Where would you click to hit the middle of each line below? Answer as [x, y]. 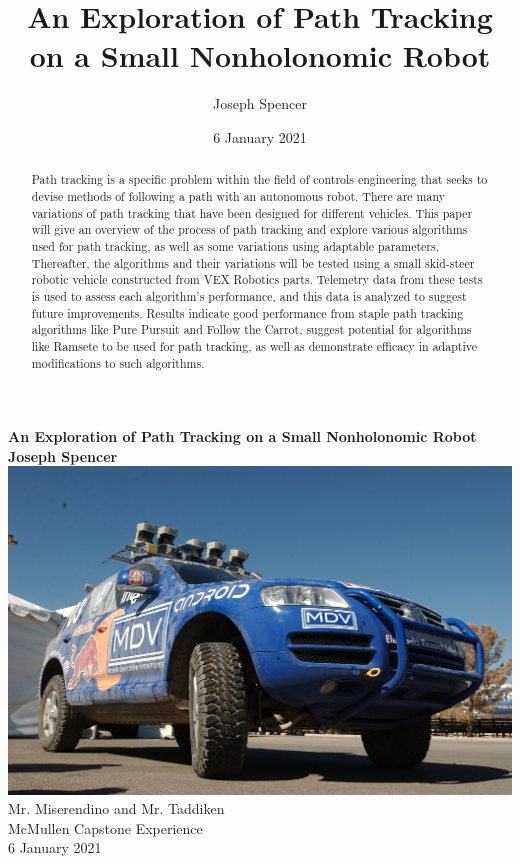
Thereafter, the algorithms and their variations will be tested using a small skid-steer [253, 262]
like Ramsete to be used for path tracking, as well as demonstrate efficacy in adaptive [254, 345]
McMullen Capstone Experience [105, 827]
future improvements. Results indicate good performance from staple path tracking [247, 312]
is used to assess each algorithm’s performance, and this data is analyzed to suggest [249, 295]
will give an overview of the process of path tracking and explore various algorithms [249, 229]
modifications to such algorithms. [118, 362]
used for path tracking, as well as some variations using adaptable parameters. [235, 245]
